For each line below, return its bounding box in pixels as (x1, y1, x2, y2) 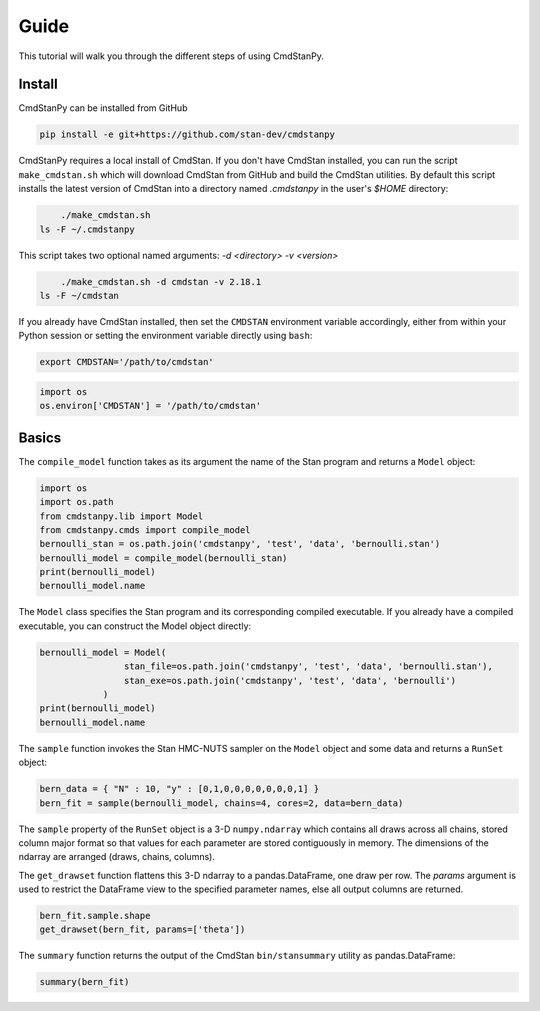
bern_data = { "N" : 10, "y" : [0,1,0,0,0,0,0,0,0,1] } (39, 783, 320, 795)
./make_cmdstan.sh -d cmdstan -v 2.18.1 (60, 276, 262, 287)
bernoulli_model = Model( (39, 646, 167, 658)
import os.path (39, 496, 114, 508)
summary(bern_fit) (39, 976, 130, 988)
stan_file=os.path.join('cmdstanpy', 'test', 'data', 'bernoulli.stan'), (123, 661, 494, 672)
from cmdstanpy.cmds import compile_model (39, 524, 251, 535)
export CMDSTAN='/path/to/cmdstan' (39, 356, 214, 368)
